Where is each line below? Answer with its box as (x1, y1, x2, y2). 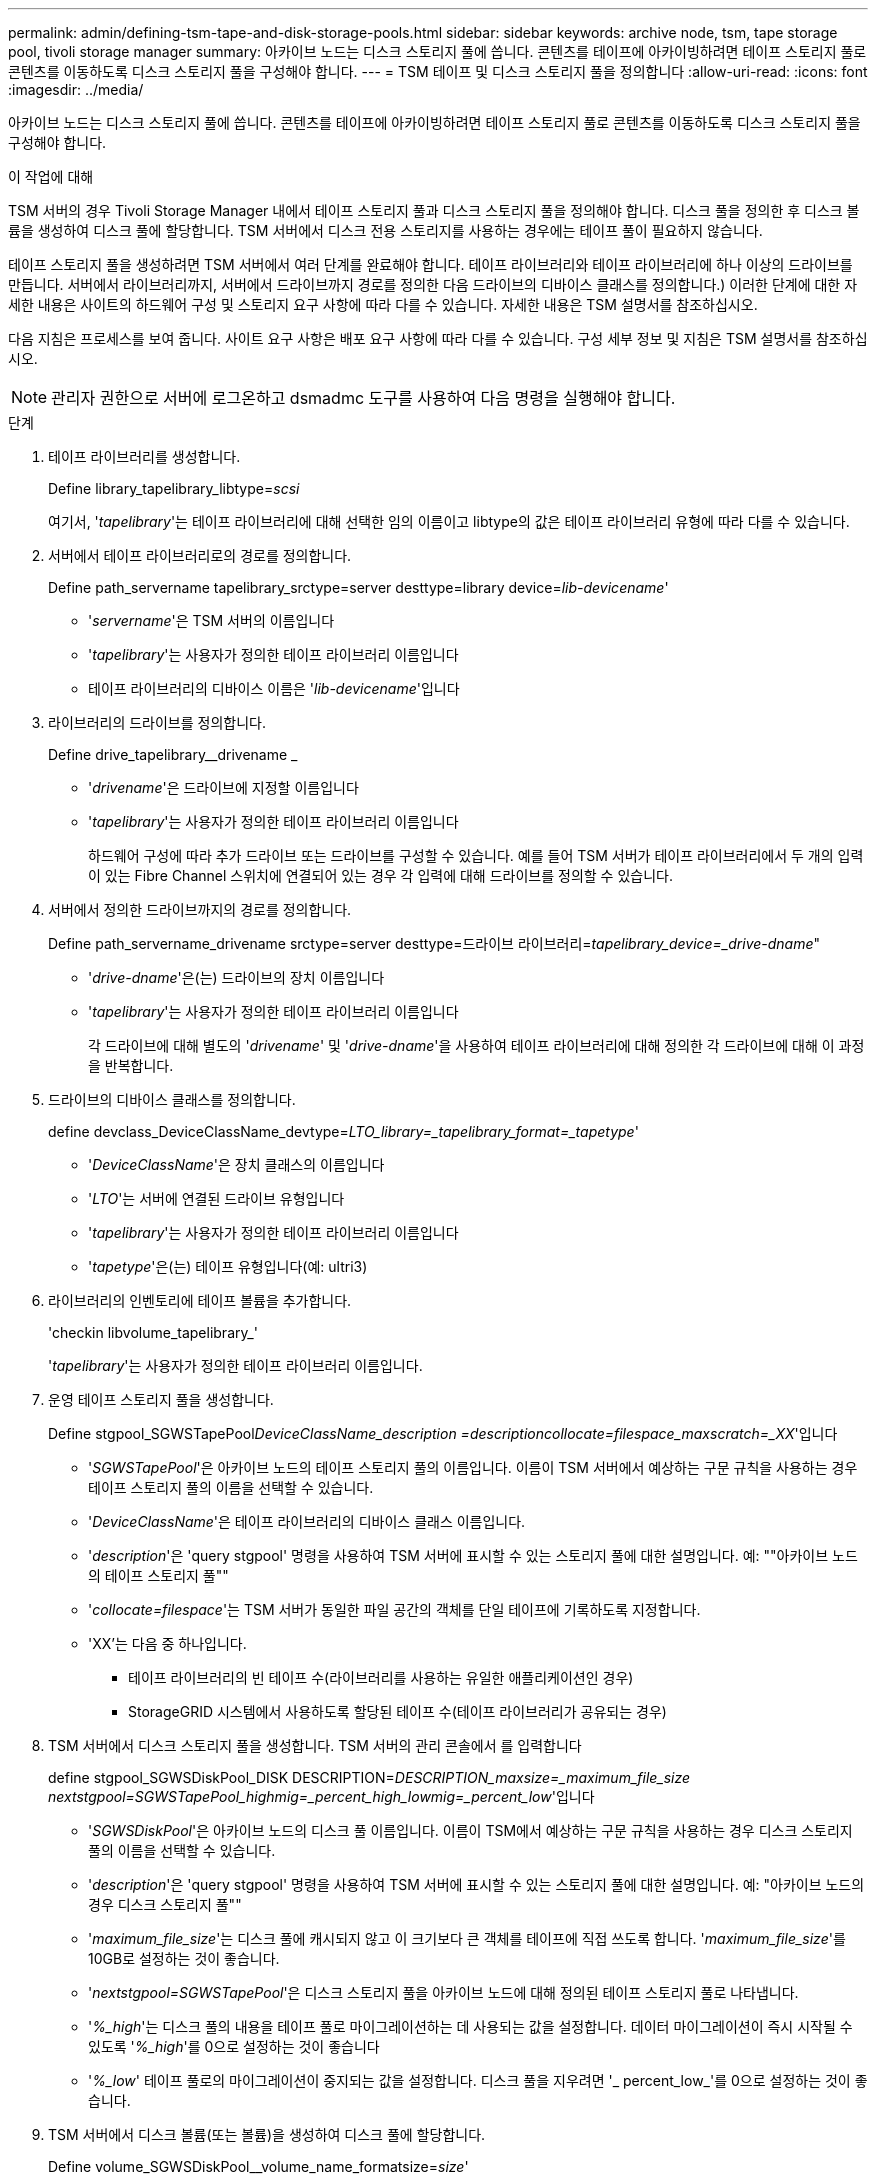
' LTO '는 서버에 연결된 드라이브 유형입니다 (88, 1190, 345, 1207)
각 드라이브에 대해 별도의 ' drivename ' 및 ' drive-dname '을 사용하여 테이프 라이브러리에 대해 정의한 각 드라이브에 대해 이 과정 (88, 1037, 865, 1054)
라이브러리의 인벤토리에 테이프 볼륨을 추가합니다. (48, 1292, 352, 1309)
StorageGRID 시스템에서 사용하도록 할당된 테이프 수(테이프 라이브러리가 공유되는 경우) (128, 1703, 667, 1720)
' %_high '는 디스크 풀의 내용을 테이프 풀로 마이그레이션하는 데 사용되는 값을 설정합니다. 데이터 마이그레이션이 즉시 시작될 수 (88, 2018, 853, 2035)
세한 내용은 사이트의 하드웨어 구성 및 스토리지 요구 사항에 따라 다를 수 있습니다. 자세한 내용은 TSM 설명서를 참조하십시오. (8, 296, 758, 313)
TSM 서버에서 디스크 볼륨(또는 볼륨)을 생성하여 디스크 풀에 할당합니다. (48, 2126, 486, 2143)
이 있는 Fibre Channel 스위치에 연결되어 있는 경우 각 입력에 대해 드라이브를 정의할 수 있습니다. (88, 867, 673, 884)
